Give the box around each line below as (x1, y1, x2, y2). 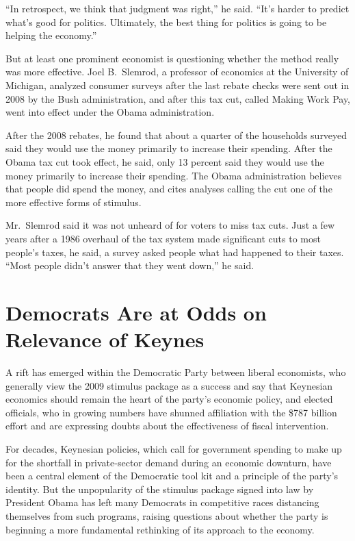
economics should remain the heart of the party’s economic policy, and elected (5, 392, 333, 406)
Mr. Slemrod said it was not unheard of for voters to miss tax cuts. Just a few (5, 218, 335, 232)
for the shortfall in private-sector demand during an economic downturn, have (5, 455, 332, 469)
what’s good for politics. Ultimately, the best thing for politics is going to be (5, 14, 327, 29)
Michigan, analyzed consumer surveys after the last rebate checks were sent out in (5, 77, 350, 92)
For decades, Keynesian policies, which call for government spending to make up (5, 441, 342, 455)
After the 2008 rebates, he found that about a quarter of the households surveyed (5, 127, 347, 142)
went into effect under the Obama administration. (5, 105, 215, 119)
